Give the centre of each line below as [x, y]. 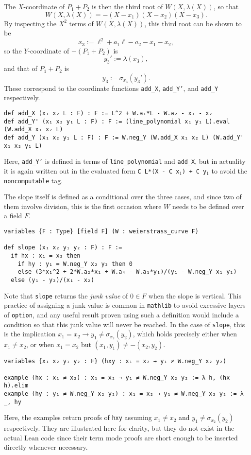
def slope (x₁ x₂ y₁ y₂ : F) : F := [63, 248]
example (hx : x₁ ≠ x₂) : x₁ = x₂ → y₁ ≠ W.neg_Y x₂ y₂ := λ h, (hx [117, 377]
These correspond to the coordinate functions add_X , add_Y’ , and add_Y [111, 88]
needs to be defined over [208, 206]
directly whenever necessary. [46, 447]
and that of [21, 68]
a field [13, 216]
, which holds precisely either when [185, 334]
